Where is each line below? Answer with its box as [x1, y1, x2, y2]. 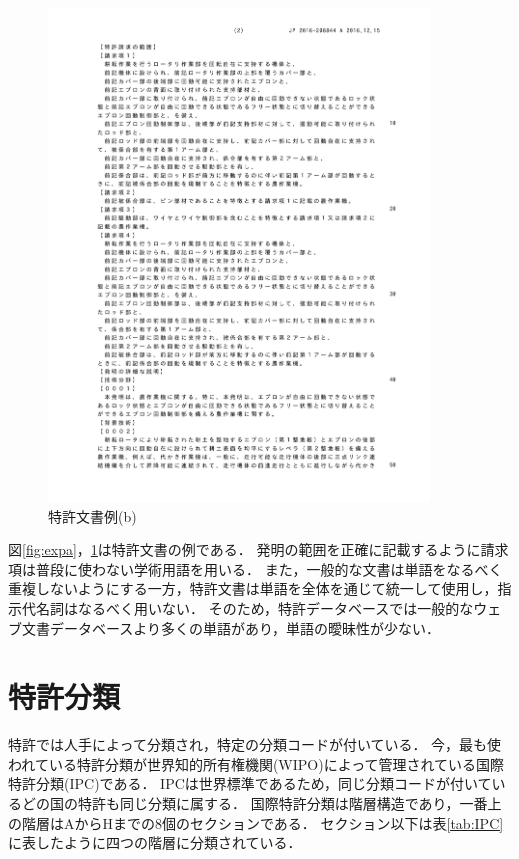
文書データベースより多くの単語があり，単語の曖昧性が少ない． [21, 617, 441, 638]
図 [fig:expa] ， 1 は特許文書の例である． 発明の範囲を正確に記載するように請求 [8, 539, 509, 560]
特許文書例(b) [48, 505, 137, 526]
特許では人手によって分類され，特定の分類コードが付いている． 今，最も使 [8, 734, 502, 755]
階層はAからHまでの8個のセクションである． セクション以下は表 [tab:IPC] [21, 812, 504, 833]
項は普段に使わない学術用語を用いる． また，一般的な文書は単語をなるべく [8, 558, 503, 579]
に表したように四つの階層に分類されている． [8, 832, 302, 853]
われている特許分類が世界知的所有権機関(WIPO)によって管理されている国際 [8, 753, 505, 774]
